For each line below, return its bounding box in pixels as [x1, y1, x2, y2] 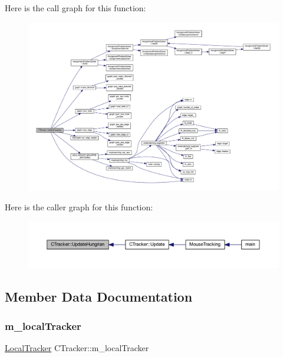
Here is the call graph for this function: [5, 2, 146, 14]
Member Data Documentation [5, 287, 193, 306]
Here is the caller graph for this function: [5, 201, 153, 213]
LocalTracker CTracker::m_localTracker [5, 341, 149, 353]
